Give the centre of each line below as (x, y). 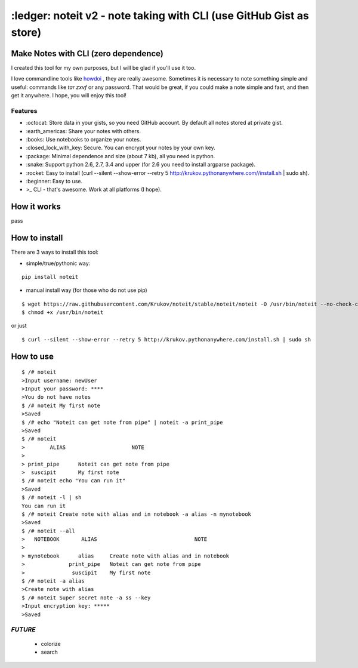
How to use (32, 356)
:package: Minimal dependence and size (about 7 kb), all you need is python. (121, 156)
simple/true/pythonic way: (58, 263)
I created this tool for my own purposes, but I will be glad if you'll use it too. (104, 67)
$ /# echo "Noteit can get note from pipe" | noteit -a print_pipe (122, 422)
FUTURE (23, 630)
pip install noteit (50, 277)
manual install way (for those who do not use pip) (87, 290)
